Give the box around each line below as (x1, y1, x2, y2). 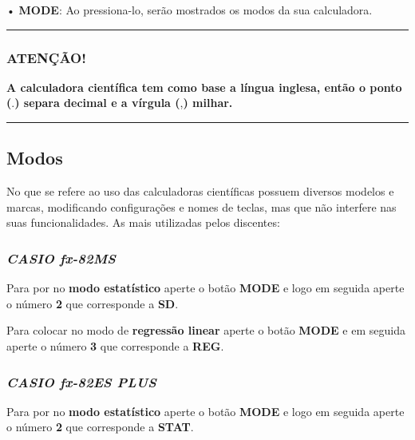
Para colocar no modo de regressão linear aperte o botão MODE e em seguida (6, 322, 405, 339)
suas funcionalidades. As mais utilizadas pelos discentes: (6, 214, 280, 231)
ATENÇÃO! (6, 47, 86, 67)
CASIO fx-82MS (6, 248, 116, 268)
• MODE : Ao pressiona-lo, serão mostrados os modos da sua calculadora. (6, 2, 373, 18)
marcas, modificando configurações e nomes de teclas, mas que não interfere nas (6, 198, 397, 215)
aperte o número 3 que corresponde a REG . (6, 337, 224, 354)
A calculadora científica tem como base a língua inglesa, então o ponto (6, 78, 402, 95)
